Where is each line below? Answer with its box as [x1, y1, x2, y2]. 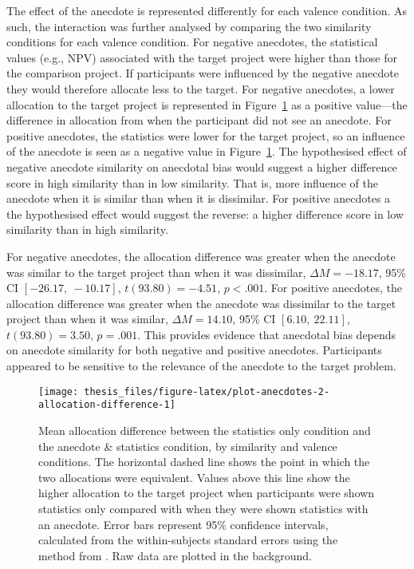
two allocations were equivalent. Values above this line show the [38, 468, 350, 485]
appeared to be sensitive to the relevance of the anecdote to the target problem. [6, 358, 396, 374]
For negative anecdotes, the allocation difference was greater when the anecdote [6, 247, 396, 264]
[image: [38, 385, 79, 397]
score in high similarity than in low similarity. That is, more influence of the [6, 174, 378, 191]
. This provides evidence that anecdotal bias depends [137, 326, 396, 342]
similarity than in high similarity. [6, 221, 168, 238]
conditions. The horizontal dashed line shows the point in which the [38, 453, 370, 470]
